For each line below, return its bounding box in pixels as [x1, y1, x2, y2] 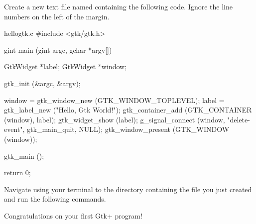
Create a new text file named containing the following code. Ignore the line [4, 1, 233, 11]
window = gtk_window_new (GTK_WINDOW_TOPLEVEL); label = [4, 95, 225, 105]
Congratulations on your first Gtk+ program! [4, 210, 142, 221]
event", [4, 124, 25, 134]
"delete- [227, 114, 250, 124]
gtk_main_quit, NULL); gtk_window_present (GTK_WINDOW [27, 124, 230, 134]
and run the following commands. [4, 194, 106, 204]
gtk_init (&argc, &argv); [4, 78, 81, 88]
